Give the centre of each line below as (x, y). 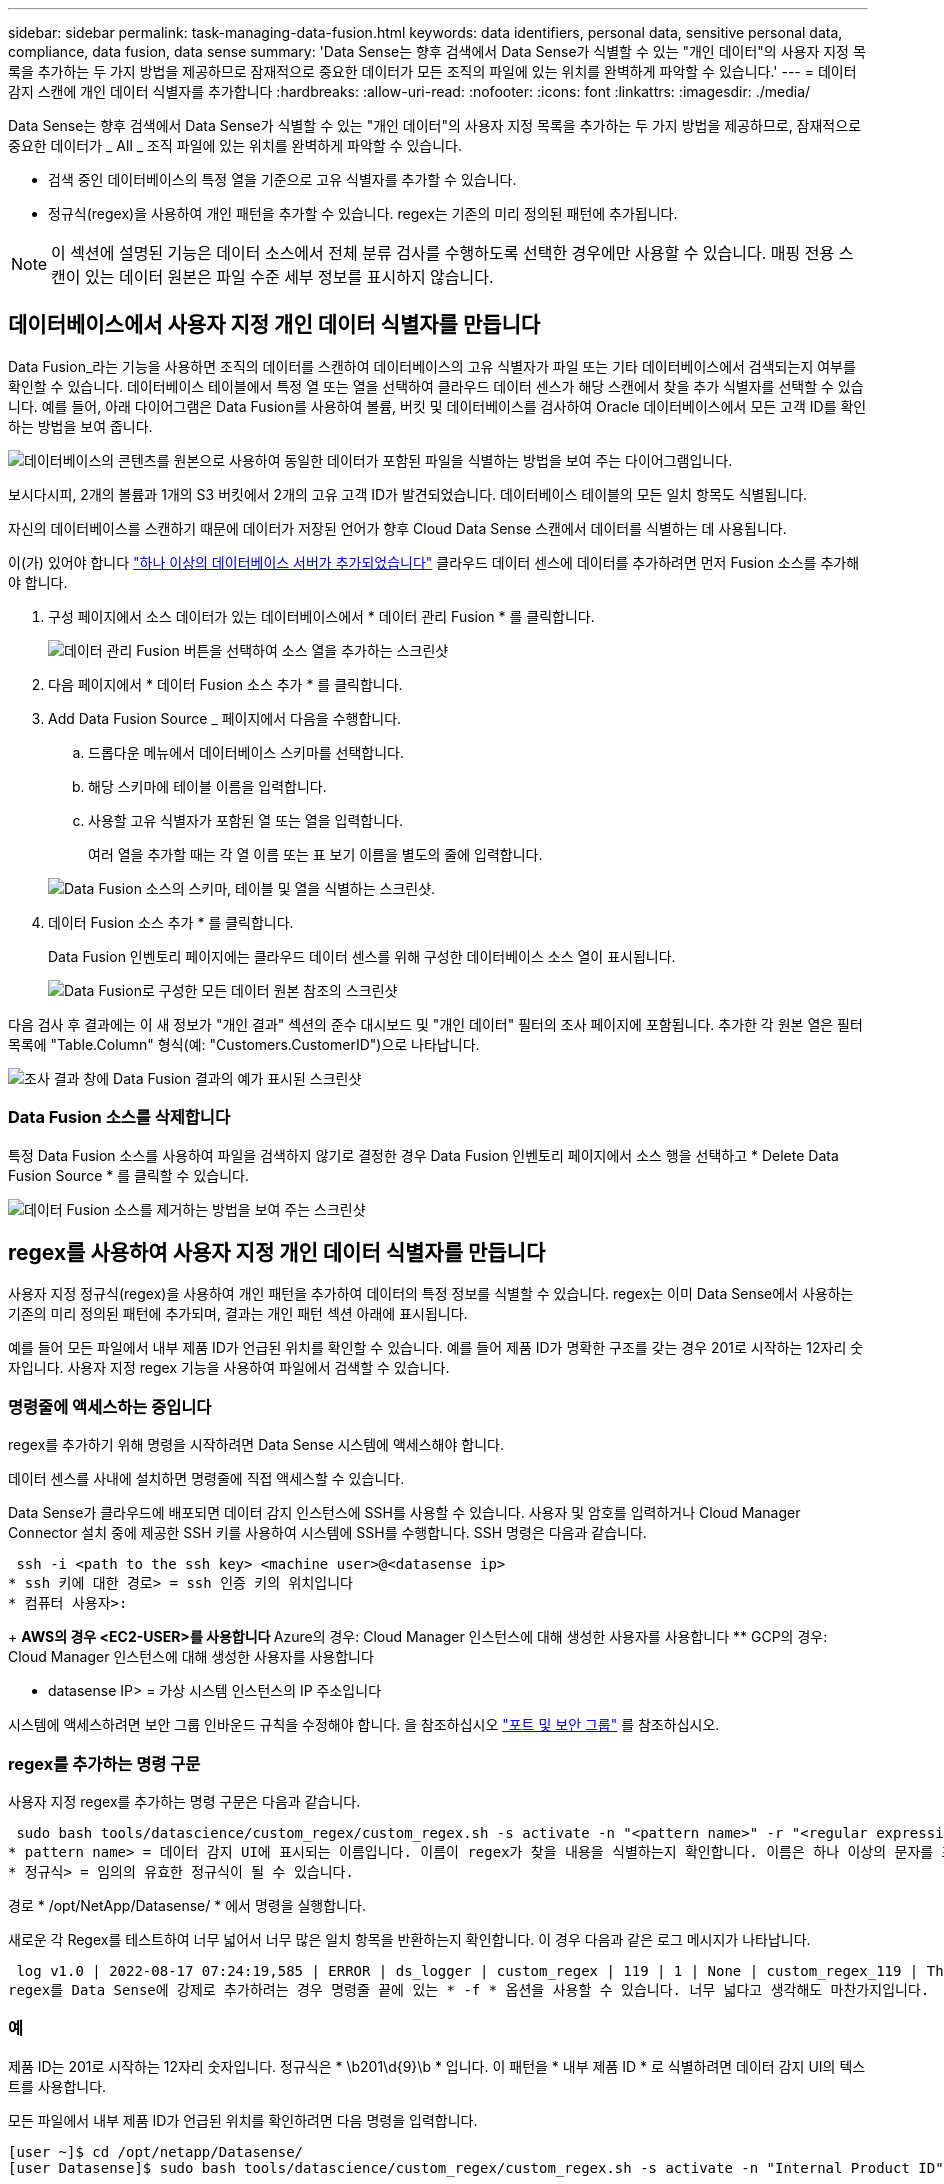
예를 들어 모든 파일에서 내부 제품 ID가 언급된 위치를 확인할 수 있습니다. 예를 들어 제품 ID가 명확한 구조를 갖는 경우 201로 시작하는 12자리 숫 (436, 1348)
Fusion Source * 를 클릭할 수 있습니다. (128, 1175)
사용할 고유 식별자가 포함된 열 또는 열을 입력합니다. (245, 820)
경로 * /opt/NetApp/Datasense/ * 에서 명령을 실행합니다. (187, 1905)
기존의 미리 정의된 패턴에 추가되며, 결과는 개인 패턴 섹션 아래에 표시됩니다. (238, 1314)
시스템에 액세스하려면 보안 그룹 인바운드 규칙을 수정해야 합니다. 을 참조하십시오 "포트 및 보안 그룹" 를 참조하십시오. (364, 1725)
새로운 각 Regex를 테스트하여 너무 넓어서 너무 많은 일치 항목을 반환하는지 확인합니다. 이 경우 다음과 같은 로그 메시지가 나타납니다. (409, 1939)
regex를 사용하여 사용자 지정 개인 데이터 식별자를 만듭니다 (277, 1253)
